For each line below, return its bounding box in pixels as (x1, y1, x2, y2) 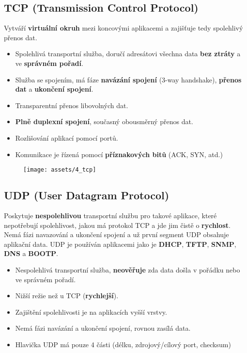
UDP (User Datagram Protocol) (4, 188, 170, 203)
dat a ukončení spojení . (15, 84, 93, 94)
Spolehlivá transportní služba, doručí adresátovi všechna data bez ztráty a (15, 48, 241, 59)
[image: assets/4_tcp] (23, 166, 96, 174)
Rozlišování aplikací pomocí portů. (15, 132, 118, 143)
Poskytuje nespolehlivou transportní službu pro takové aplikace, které (4, 210, 217, 220)
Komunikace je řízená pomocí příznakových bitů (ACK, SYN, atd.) (15, 149, 223, 159)
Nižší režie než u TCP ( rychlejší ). (15, 290, 119, 301)
